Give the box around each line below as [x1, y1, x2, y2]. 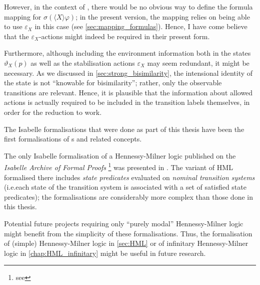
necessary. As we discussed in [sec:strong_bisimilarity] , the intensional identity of [4, 67, 253, 78]
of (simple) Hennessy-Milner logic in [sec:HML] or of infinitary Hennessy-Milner [4, 238, 248, 248]
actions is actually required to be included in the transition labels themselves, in [4, 97, 250, 107]
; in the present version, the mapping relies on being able [75, 11, 250, 22]
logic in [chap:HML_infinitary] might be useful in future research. [4, 247, 206, 258]
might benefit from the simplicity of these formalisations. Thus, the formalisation [4, 228, 252, 238]
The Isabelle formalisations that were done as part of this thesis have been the [4, 123, 244, 134]
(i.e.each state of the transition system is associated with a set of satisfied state [4, 182, 246, 192]
